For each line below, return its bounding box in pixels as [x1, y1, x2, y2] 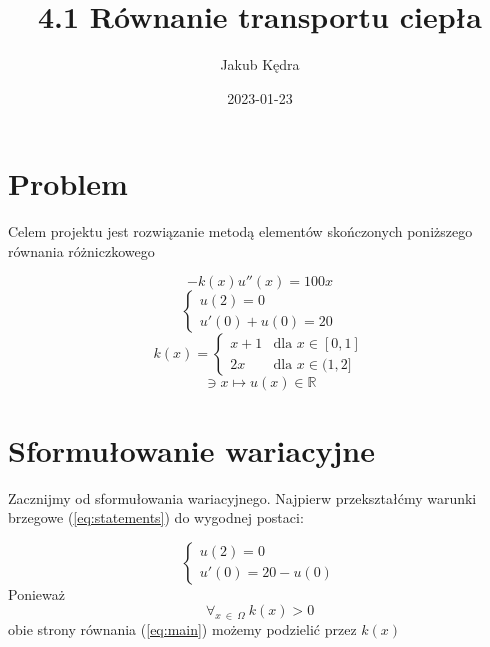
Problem [8, 163, 128, 204]
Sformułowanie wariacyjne [8, 429, 375, 470]
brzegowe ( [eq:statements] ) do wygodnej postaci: [8, 507, 304, 528]
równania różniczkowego [8, 240, 155, 261]
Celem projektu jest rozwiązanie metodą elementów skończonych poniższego [8, 221, 473, 242]
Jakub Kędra [220, 54, 300, 75]
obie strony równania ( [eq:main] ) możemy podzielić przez [8, 619, 357, 640]
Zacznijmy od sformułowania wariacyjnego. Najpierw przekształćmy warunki [8, 487, 477, 508]
